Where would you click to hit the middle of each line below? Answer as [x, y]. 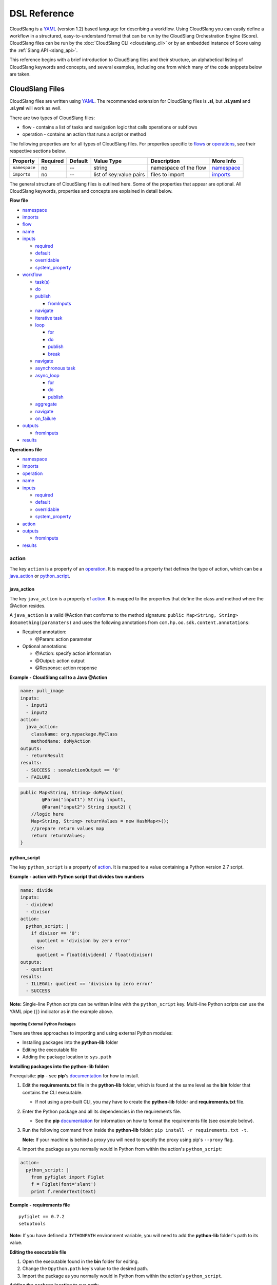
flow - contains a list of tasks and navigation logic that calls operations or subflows [110, 127]
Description [165, 161]
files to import [167, 174]
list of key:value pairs [119, 174]
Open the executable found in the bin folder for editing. [81, 1261]
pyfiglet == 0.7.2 [42, 1217]
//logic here [47, 814]
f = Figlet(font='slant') [64, 1184]
